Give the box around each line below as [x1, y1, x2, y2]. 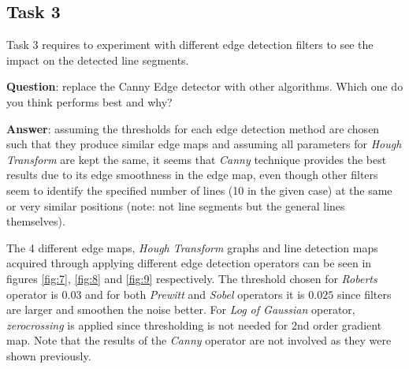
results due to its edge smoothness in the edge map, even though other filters [6, 166, 378, 183]
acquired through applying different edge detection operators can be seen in [6, 255, 372, 271]
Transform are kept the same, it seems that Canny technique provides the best [6, 151, 387, 167]
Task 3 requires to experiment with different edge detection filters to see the [6, 36, 374, 53]
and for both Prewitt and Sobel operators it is [85, 285, 305, 302]
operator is [6, 285, 58, 302]
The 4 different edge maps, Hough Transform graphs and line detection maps [6, 239, 378, 255]
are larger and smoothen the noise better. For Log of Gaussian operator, [6, 301, 355, 318]
